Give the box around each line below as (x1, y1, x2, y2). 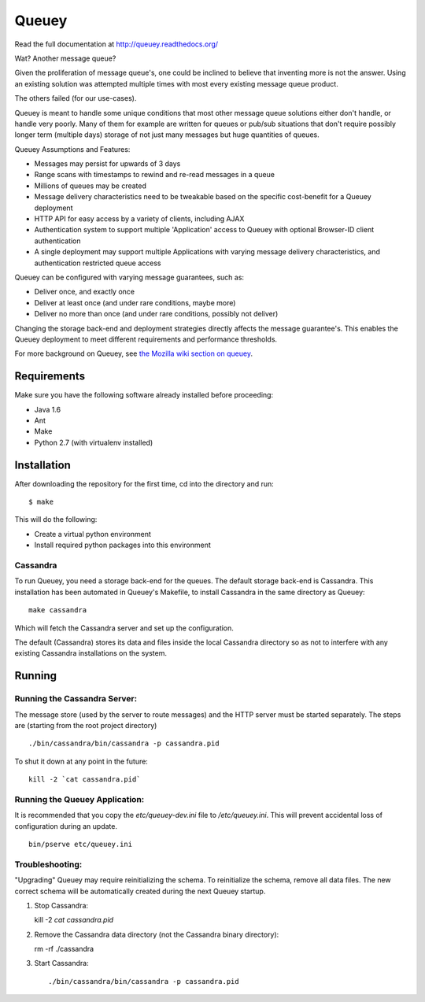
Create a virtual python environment (34, 529, 151, 538)
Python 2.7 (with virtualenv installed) (34, 438, 153, 447)
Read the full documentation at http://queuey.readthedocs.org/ (14, 39, 219, 49)
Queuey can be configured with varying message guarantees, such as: (14, 272, 244, 282)
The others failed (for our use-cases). (14, 94, 137, 103)
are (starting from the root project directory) (14, 720, 157, 730)
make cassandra (28, 606, 87, 615)
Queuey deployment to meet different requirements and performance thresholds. (14, 335, 278, 344)
